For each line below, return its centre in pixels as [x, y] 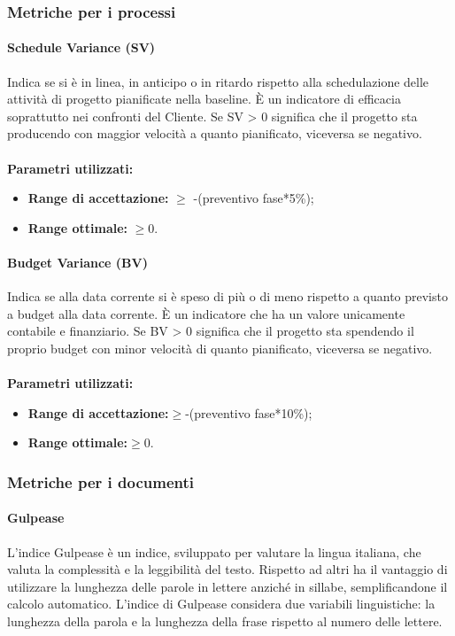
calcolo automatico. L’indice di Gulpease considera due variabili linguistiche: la [221, 604]
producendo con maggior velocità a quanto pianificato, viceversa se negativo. [215, 133]
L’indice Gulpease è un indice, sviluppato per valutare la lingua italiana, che [214, 551]
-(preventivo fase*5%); [254, 198]
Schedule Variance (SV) [81, 47]
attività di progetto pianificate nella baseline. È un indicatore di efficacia [204, 99]
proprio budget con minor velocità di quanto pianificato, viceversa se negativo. [220, 348]
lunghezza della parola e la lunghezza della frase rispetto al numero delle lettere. [225, 620]
